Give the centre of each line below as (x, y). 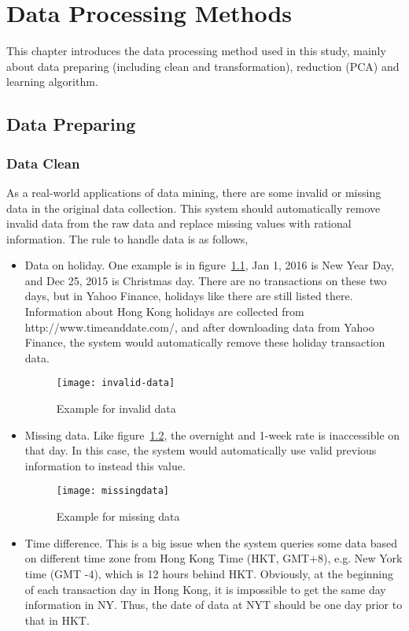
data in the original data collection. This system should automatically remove (193, 208)
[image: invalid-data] (116, 383)
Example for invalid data (116, 408)
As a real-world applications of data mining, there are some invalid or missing (194, 192)
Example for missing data (118, 516)
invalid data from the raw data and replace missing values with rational (179, 223)
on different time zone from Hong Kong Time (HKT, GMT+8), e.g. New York (214, 558)
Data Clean (43, 163)
